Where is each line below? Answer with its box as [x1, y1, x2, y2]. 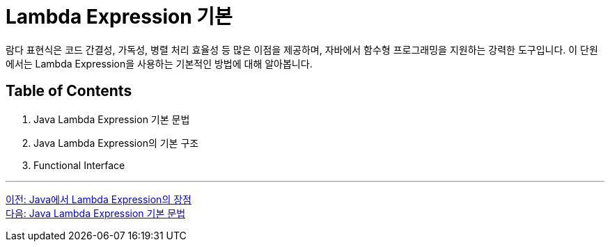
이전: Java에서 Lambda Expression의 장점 [6, 193, 191, 205]
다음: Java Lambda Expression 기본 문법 [6, 207, 186, 219]
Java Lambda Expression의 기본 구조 [33, 136, 199, 149]
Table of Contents [6, 82, 132, 100]
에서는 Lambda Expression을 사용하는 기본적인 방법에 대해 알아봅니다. [6, 57, 313, 70]
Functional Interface [33, 159, 125, 171]
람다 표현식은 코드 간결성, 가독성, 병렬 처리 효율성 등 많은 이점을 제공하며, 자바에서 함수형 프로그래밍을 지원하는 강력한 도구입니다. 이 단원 [6, 43, 598, 56]
